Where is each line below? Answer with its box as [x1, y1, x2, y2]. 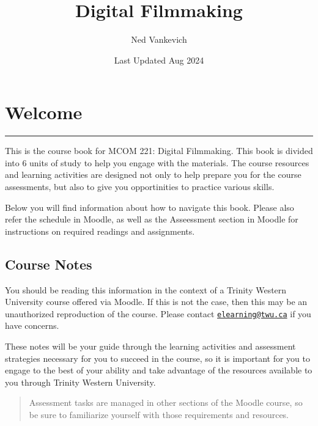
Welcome [5, 100, 83, 125]
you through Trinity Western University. [5, 375, 156, 388]
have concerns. [5, 319, 59, 332]
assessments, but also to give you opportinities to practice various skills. [5, 180, 275, 193]
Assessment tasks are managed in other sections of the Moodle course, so [29, 396, 303, 409]
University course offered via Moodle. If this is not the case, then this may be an [5, 295, 308, 308]
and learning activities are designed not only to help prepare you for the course [5, 168, 301, 181]
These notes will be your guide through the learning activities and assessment [5, 340, 296, 353]
